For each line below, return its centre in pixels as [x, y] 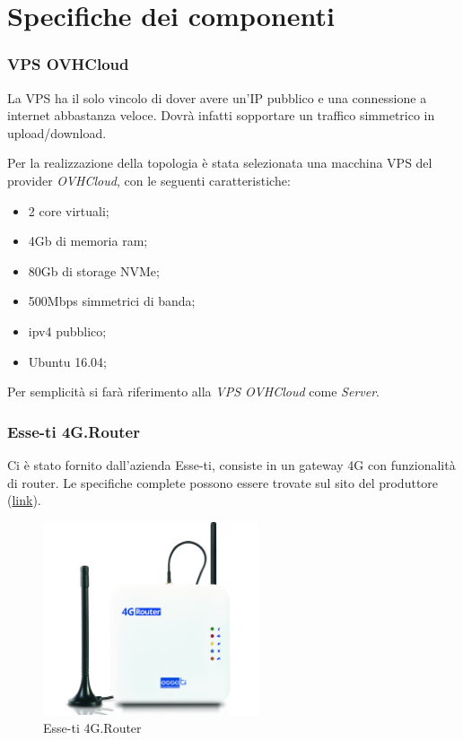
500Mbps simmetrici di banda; [112, 301]
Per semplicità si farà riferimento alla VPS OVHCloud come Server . [194, 392]
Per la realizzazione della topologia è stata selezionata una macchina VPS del [220, 163]
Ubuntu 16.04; [67, 361]
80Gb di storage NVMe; [94, 270]
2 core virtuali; [69, 210]
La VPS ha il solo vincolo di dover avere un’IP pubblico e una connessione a [217, 97]
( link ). [24, 500]
